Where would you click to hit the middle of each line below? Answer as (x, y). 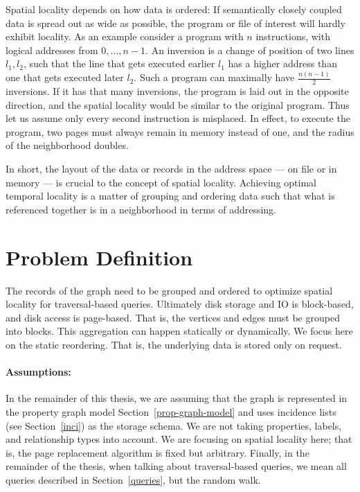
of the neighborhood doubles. (67, 145)
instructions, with (293, 36)
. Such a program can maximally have (214, 77)
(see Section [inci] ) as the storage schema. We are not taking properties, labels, (174, 425)
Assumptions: (38, 372)
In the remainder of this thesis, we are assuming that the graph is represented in (177, 398)
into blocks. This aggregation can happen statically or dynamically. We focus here (179, 331)
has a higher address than (282, 63)
